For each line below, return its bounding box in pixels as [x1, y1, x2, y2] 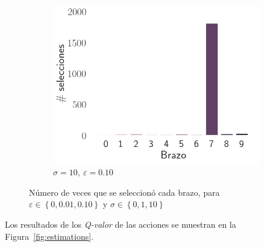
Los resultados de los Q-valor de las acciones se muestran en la [5, 217, 236, 230]
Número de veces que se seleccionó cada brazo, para [29, 186, 220, 198]
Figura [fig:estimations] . [5, 230, 94, 242]
